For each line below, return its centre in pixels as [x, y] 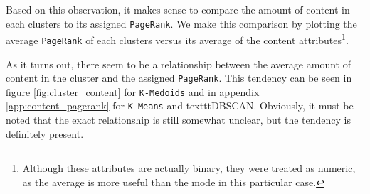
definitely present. [45, 133]
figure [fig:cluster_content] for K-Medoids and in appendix [133, 91]
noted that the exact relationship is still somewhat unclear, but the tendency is [179, 120]
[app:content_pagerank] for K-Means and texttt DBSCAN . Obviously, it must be [180, 106]
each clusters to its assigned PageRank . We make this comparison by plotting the [181, 23]
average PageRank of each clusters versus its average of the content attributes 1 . [177, 39]
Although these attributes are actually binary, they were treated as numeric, [189, 168]
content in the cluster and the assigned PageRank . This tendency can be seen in [179, 78]
